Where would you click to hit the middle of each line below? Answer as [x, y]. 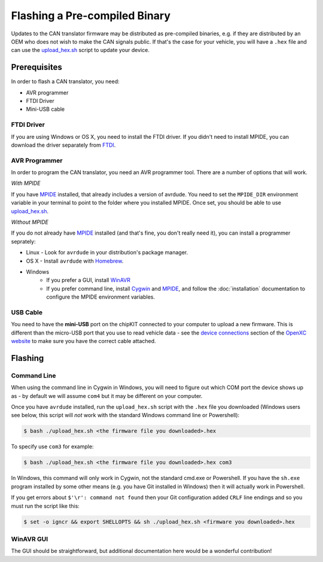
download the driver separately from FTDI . [63, 145]
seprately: [23, 241]
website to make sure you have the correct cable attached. [83, 341]
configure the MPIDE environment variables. [101, 297]
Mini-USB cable [45, 109]
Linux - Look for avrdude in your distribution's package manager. [107, 253]
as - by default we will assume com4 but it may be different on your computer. [107, 396]
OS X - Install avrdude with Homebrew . [75, 261]
